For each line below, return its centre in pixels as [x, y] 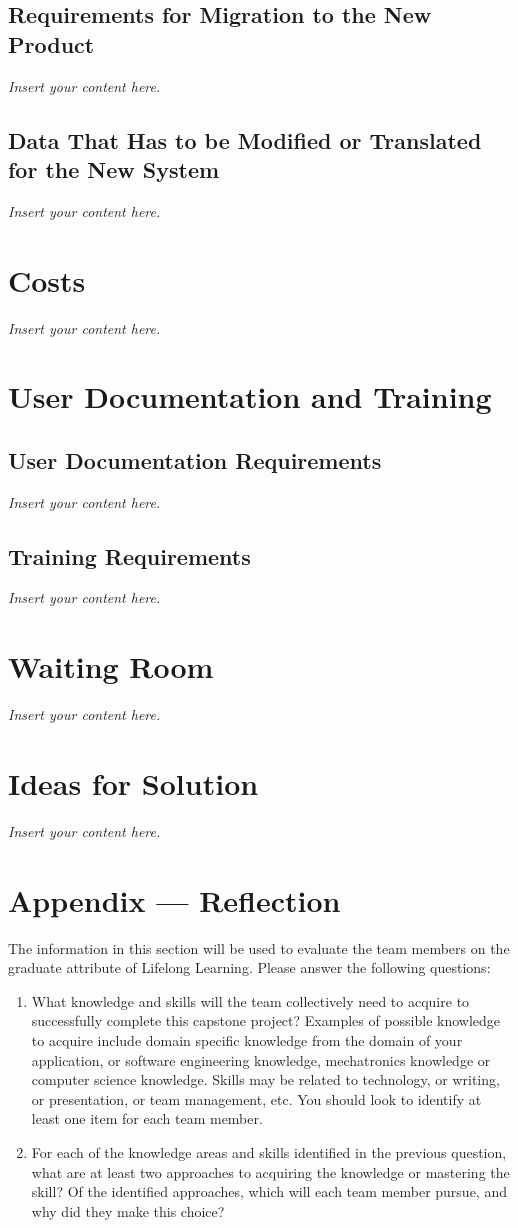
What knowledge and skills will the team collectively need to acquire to [250, 1000]
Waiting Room [111, 666]
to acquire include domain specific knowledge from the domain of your [247, 1040]
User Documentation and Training [250, 396]
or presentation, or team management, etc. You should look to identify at [256, 1098]
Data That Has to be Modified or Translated [245, 139]
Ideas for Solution [133, 782]
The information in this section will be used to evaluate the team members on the [259, 947]
